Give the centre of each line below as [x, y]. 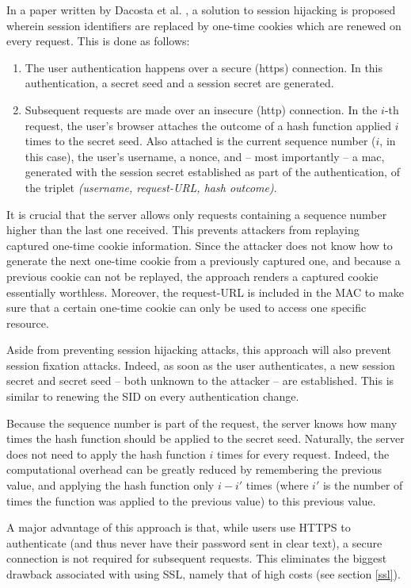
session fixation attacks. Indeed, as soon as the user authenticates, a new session [201, 365]
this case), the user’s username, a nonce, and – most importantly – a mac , [205, 156]
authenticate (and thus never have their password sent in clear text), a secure [194, 542]
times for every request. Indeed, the [303, 453]
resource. [28, 323]
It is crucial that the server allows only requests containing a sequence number [197, 214]
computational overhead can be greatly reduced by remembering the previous [194, 469]
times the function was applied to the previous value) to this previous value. [191, 500]
